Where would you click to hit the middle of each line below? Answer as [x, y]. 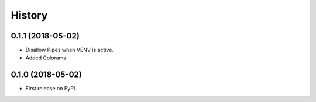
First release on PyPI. [51, 89]
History [29, 15]
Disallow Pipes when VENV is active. [70, 50]
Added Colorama [46, 58]
